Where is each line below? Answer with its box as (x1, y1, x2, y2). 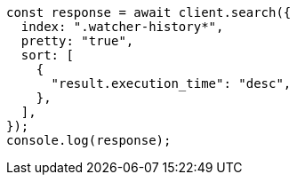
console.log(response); (6, 133, 172, 147)
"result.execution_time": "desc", (51, 76, 292, 91)
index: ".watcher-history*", (20, 20, 224, 34)
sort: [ (20, 48, 74, 62)
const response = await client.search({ (6, 5, 292, 20)
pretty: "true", (20, 34, 134, 48)
